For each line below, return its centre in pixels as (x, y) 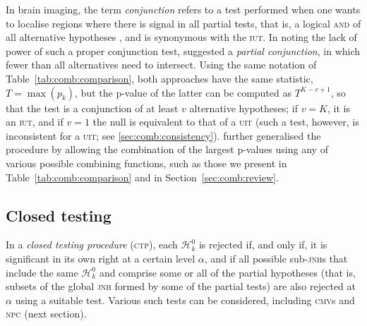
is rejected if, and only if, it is (263, 244)
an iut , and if (35, 122)
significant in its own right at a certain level (101, 258)
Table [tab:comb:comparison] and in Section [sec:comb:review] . (142, 177)
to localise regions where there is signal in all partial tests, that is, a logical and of (183, 23)
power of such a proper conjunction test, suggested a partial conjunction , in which (183, 50)
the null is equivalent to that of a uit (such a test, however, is (226, 122)
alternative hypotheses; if (243, 108)
